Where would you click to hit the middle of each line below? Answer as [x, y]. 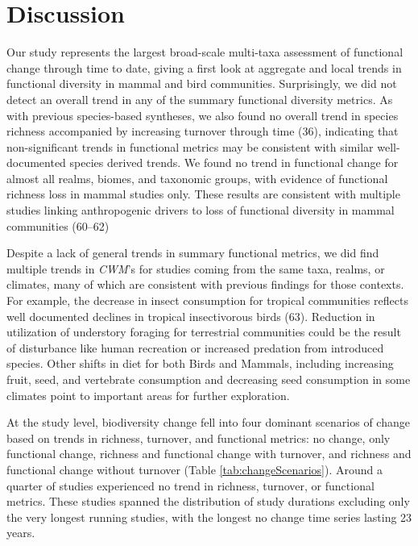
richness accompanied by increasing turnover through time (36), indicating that [203, 131]
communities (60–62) [58, 225]
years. [21, 533]
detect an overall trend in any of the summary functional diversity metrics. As [200, 99]
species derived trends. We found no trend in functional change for [234, 163]
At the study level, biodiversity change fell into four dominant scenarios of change [208, 422]
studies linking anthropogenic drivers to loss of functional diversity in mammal [201, 210]
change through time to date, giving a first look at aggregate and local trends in [204, 67]
